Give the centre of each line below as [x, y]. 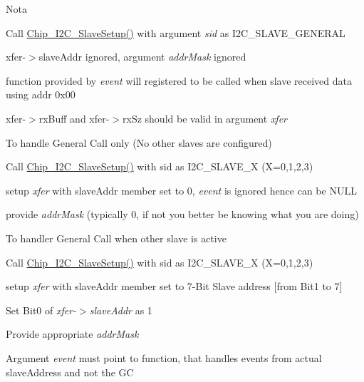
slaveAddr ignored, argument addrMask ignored [142, 57]
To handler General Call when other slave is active [116, 238]
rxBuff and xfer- [74, 118]
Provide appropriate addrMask [72, 334]
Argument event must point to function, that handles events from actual [164, 357]
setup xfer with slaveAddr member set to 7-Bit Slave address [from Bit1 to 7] [174, 286]
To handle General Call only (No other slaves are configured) [139, 142]
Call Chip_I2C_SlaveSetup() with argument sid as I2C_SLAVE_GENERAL [176, 32]
